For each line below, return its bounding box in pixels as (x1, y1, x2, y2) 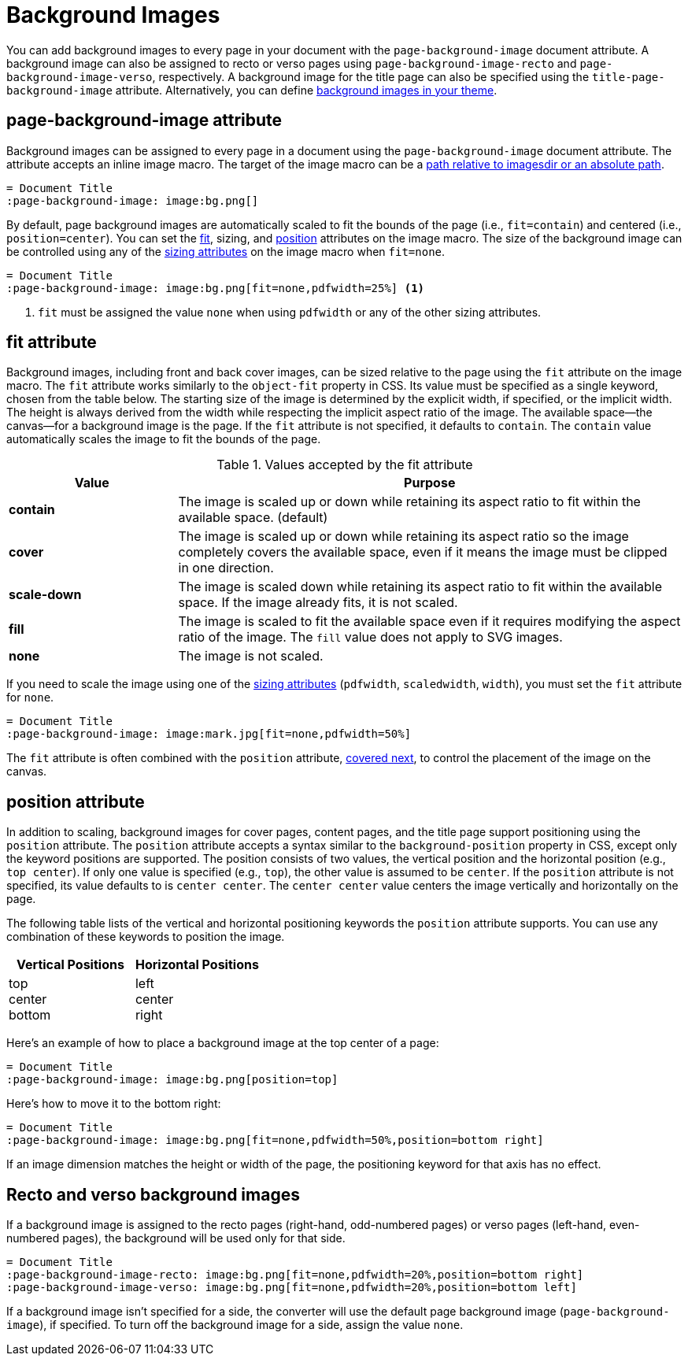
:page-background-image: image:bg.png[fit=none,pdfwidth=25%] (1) (6, 281, 425, 294)
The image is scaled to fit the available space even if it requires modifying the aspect (178, 613, 681, 630)
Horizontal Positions (135, 957, 259, 973)
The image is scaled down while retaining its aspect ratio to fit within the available (178, 579, 662, 595)
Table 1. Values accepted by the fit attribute (216, 457, 473, 473)
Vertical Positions (17, 957, 124, 973)
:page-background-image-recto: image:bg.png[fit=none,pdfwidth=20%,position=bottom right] (6, 1268, 584, 1282)
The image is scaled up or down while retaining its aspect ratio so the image (178, 528, 629, 545)
